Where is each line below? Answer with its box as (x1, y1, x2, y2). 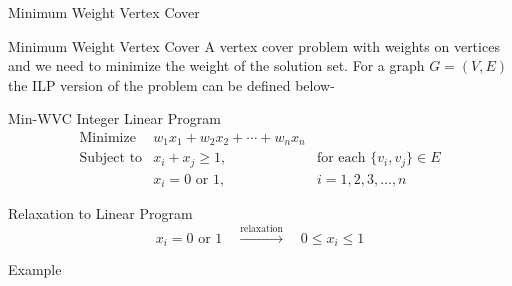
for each (316, 151, 366, 166)
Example (8, 259, 62, 280)
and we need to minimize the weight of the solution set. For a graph (8, 55, 425, 76)
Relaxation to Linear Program (8, 203, 193, 224)
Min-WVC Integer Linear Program (8, 108, 221, 129)
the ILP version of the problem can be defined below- (8, 74, 335, 95)
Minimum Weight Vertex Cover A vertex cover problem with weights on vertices (8, 35, 500, 56)
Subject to (79, 151, 143, 166)
